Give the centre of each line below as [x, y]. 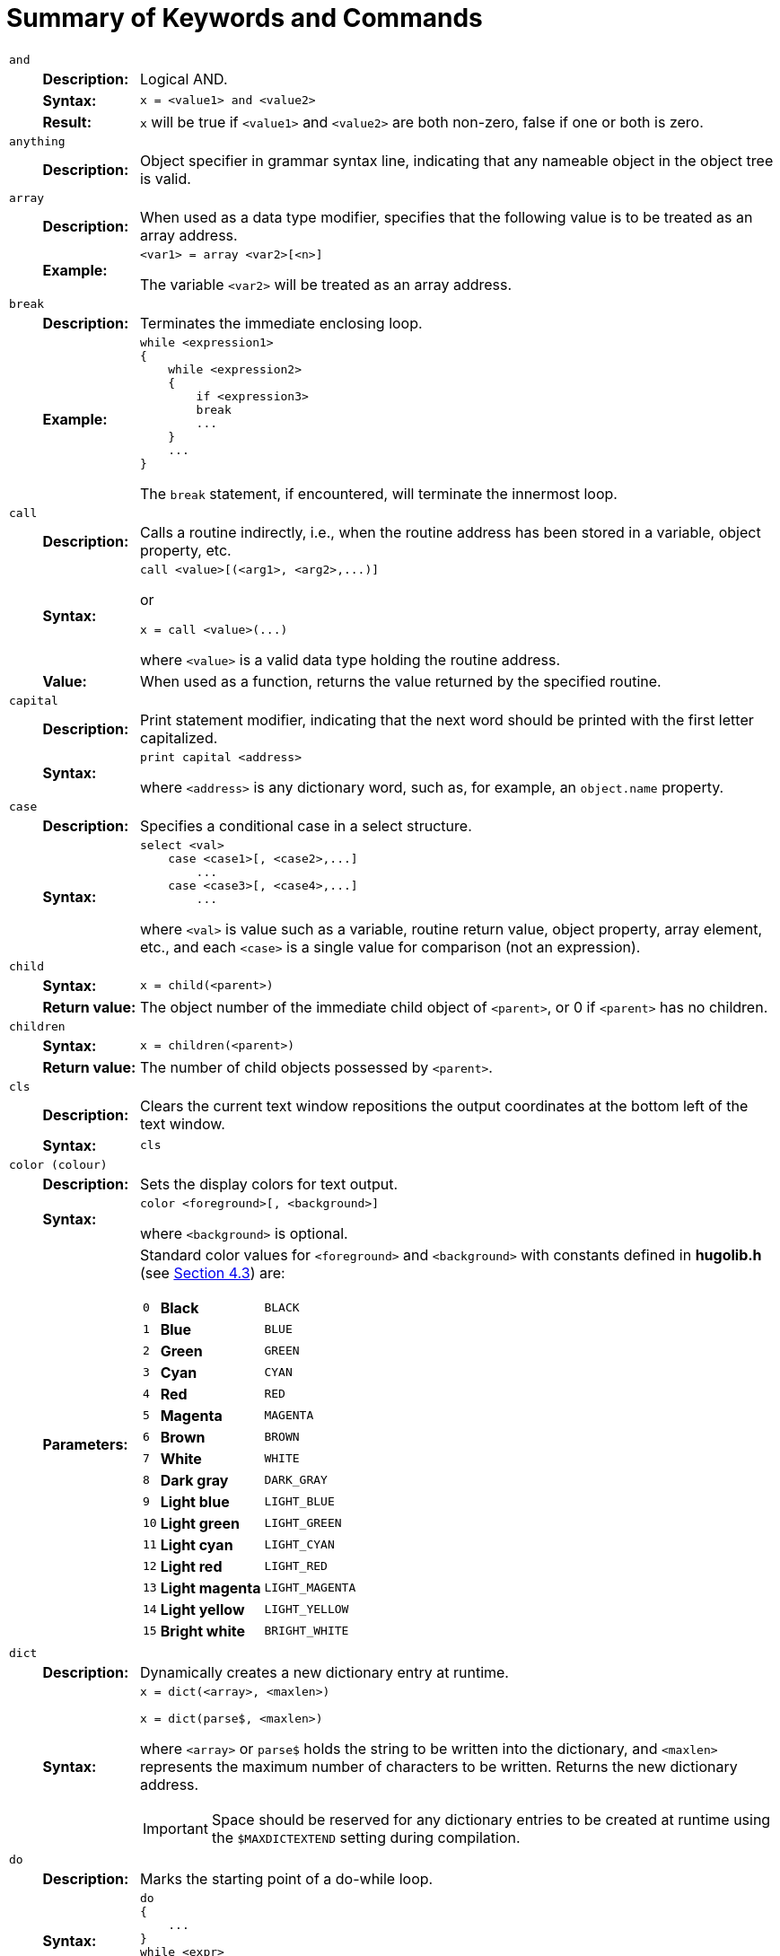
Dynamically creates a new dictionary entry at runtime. [324, 1672]
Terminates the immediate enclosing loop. [281, 323]
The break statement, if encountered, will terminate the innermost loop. [378, 493]
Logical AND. [184, 79]
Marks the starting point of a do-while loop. [286, 1878]
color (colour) [58, 1164]
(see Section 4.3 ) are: [212, 1272]
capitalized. [179, 737]
